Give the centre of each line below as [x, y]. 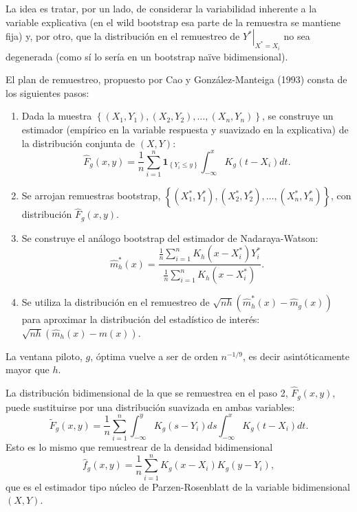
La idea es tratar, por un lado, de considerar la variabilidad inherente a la [161, 8]
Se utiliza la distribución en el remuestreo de [116, 302]
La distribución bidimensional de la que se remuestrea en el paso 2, [147, 393]
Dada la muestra [57, 116]
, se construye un [297, 116]
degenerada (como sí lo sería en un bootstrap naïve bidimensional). [147, 56]
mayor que [28, 369]
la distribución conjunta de [78, 143]
